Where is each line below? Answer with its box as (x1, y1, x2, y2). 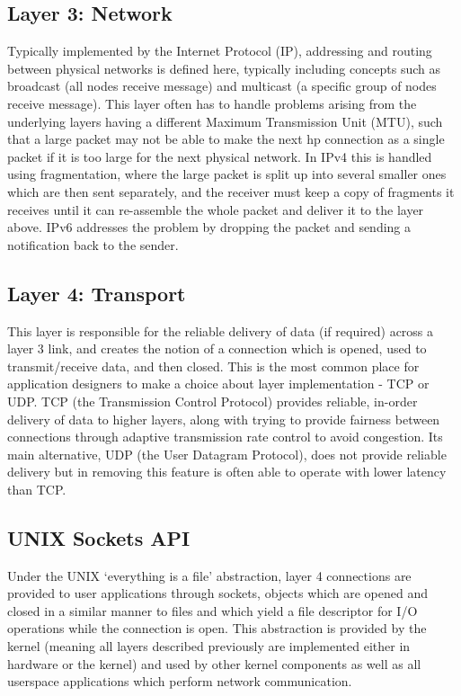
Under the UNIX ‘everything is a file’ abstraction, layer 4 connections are (7, 566, 412, 584)
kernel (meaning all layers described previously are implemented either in (7, 637, 411, 656)
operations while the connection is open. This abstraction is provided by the (7, 619, 427, 638)
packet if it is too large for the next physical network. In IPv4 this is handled (7, 147, 432, 165)
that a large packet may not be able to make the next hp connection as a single (7, 129, 445, 148)
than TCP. (7, 479, 66, 498)
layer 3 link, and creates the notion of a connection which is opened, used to (7, 339, 427, 358)
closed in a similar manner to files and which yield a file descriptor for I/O (7, 601, 418, 620)
